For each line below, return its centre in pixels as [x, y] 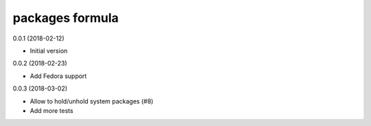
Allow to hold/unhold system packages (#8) [92, 101]
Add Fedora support [58, 76]
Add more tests [52, 110]
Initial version [49, 51]
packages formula [66, 18]
